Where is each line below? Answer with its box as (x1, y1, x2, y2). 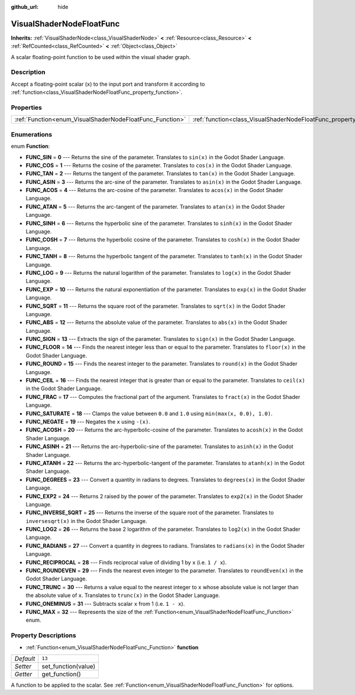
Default (14, 654, 35, 662)
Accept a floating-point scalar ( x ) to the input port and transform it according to (11, 80, 205, 87)
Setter (14, 662, 32, 670)
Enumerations (11, 130, 53, 138)
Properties (11, 103, 43, 112)
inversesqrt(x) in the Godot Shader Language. (25, 517, 147, 524)
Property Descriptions (11, 631, 76, 639)
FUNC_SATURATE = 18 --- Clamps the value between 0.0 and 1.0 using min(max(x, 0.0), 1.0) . (25, 410, 273, 417)
